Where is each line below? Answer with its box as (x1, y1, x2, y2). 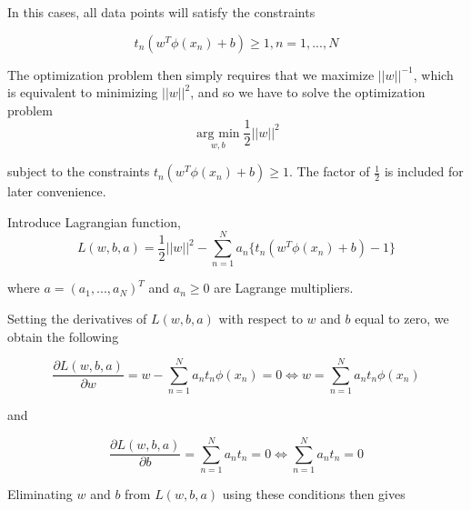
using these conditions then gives (222, 485, 406, 503)
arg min (196, 126, 240, 140)
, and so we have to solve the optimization (190, 83, 426, 102)
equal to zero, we (355, 308, 449, 327)
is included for (384, 162, 464, 181)
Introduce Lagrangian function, (7, 212, 181, 231)
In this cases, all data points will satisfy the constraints (7, 3, 316, 21)
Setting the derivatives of (7, 308, 147, 327)
